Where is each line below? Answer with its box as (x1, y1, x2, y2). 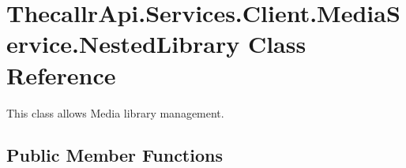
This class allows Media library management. (6, 104, 224, 121)
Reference (6, 58, 116, 91)
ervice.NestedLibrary (6, 28, 240, 60)
